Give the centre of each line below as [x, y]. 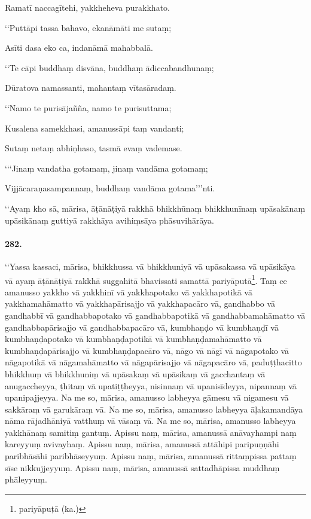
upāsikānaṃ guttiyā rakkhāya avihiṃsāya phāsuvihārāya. [109, 220]
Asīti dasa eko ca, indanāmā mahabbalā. [79, 48]
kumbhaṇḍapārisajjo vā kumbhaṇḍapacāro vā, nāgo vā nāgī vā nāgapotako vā [147, 350]
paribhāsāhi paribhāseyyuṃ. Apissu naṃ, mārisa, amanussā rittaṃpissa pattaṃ [151, 456]
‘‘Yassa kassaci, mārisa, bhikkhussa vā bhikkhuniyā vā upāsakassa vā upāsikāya [150, 266]
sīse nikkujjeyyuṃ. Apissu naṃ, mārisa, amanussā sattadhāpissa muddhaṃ [142, 467]
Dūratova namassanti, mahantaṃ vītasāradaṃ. [91, 88]
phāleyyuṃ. [26, 479]
